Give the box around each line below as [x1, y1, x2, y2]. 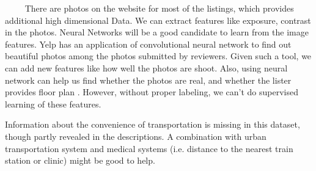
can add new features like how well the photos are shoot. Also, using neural [5, 61, 288, 74]
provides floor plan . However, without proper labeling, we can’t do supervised [5, 85, 299, 98]
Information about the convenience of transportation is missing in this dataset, [5, 118, 300, 131]
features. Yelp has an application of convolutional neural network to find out [5, 37, 292, 50]
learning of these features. [5, 97, 101, 110]
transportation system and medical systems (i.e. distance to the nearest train [5, 142, 293, 155]
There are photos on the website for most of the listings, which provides [24, 2, 294, 14]
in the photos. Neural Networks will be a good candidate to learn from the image [5, 26, 309, 38]
